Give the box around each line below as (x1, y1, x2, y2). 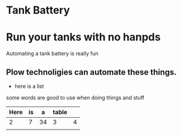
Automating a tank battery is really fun (6, 50, 99, 57)
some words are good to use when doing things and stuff (6, 94, 145, 101)
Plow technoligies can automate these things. (6, 67, 177, 77)
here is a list (14, 82, 44, 89)
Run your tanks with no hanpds (6, 31, 161, 44)
